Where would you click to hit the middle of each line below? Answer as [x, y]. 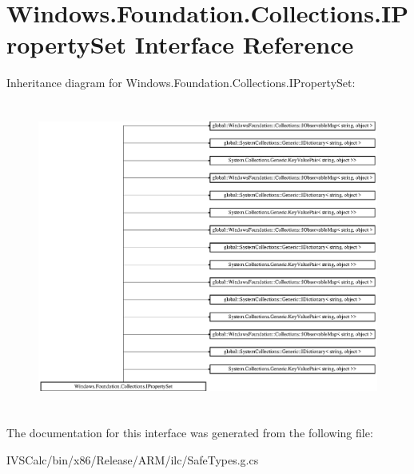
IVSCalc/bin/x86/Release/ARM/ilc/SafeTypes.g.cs [133, 459]
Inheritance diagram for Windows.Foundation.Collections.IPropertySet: [181, 83]
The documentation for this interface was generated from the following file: [190, 433]
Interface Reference [244, 44]
